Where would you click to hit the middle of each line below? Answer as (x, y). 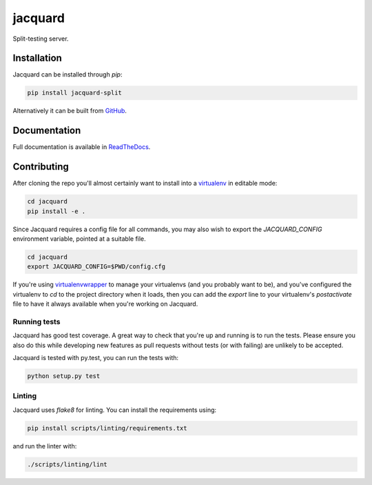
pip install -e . (56, 211)
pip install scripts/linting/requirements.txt (107, 428)
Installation (37, 58)
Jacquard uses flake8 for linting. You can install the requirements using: (115, 410)
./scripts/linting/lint (68, 464)
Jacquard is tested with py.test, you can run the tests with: (96, 358)
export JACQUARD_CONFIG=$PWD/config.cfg (96, 267)
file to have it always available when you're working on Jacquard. (105, 304)
